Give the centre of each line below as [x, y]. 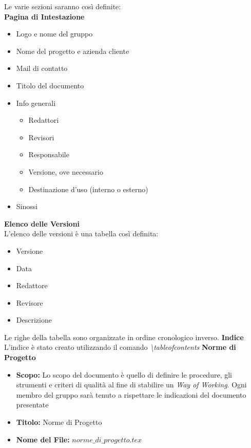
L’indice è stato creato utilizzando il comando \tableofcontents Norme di [120, 347]
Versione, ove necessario [66, 171]
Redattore [32, 285]
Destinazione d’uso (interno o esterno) [88, 189]
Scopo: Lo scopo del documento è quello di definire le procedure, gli [124, 374]
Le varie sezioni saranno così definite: [63, 6]
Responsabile [49, 154]
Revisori [41, 137]
